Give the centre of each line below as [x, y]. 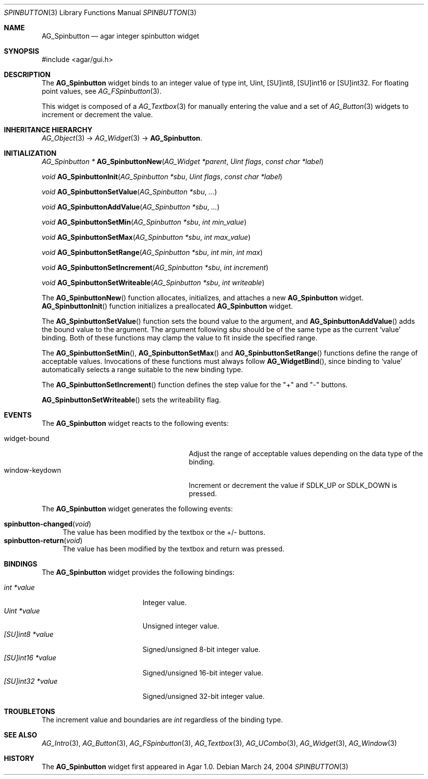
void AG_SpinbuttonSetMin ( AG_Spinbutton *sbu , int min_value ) [144, 222]
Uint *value [22, 611]
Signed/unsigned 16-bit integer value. [203, 673]
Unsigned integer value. [181, 626]
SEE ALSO [21, 735]
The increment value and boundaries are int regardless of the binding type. [162, 720]
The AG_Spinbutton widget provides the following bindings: [138, 572]
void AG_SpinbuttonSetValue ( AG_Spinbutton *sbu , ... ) [129, 192]
